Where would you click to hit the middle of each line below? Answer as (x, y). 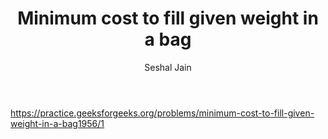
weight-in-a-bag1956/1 (57, 123)
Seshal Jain (168, 67)
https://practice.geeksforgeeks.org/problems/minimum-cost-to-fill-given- (162, 113)
